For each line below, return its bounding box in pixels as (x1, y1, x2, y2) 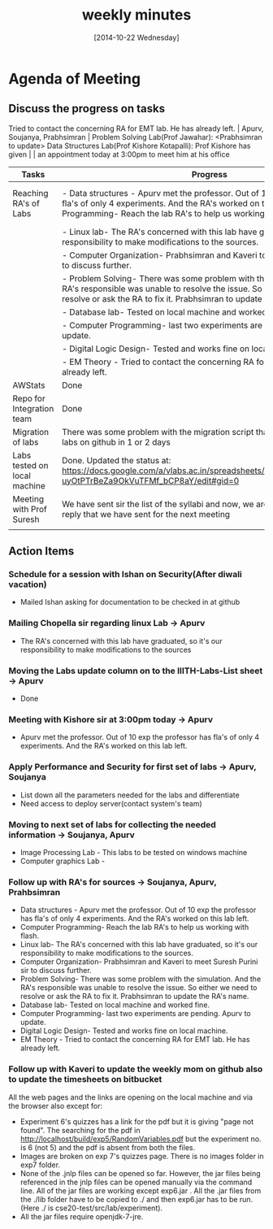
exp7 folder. (19, 1160, 61, 1170)
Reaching (12, 187, 49, 198)
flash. (19, 931, 39, 940)
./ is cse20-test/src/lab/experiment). (41, 1203, 163, 1213)
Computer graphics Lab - (19, 856, 106, 866)
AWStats (12, 380, 45, 391)
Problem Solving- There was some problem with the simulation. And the (19, 974, 262, 984)
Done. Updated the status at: (62, 454, 171, 466)
